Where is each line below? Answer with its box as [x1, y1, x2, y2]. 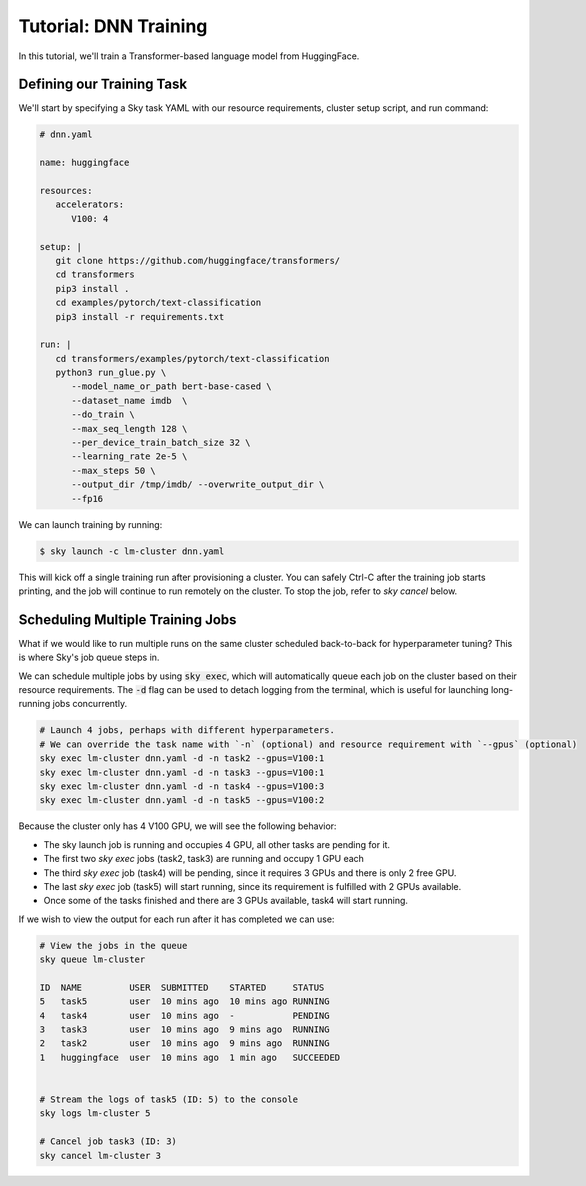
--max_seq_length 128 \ [71, 423, 188, 434]
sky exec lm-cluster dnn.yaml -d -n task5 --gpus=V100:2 [39, 795, 325, 806]
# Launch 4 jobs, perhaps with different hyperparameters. [39, 725, 335, 736]
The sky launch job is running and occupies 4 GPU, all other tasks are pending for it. [43, 838, 390, 850]
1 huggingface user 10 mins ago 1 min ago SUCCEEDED [39, 1051, 341, 1063]
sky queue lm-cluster [39, 954, 146, 965]
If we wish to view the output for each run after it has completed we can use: [18, 913, 335, 925]
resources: [39, 185, 93, 196]
